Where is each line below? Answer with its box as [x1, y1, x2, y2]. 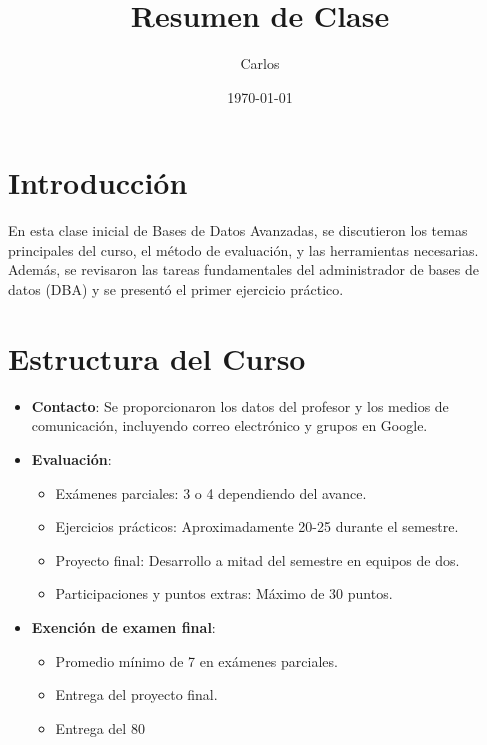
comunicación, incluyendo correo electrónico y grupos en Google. [31, 415, 428, 436]
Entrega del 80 [55, 717, 145, 738]
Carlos [240, 53, 280, 74]
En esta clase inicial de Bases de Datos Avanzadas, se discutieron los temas [8, 220, 468, 241]
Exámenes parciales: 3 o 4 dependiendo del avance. [55, 482, 367, 503]
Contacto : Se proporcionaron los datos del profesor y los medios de [31, 395, 449, 416]
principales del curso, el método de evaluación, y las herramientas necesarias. [8, 239, 479, 260]
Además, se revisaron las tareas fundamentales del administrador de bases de [8, 259, 480, 280]
